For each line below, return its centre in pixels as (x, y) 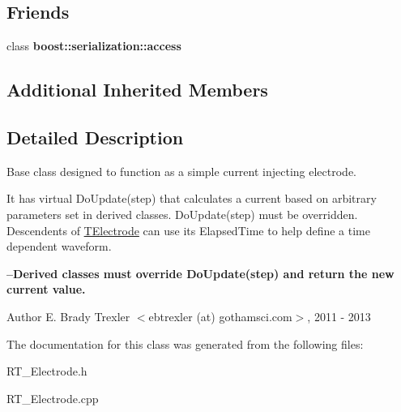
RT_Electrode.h (47, 371)
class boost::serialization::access (94, 46)
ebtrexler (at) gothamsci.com (220, 316)
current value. (46, 289)
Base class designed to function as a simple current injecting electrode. (182, 171)
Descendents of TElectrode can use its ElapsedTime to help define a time (188, 230)
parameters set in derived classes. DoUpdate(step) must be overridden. (182, 214)
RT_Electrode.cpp (53, 398)
